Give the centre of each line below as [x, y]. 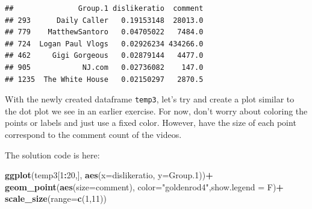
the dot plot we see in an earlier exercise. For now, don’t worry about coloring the [156, 111]
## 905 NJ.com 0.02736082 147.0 [104, 67]
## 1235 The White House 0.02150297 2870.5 [104, 79]
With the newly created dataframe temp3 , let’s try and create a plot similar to [150, 99]
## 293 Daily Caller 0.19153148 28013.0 [104, 20]
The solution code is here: [52, 154]
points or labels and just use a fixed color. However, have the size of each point [151, 123]
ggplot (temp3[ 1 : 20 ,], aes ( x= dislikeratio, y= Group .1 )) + [109, 175]
